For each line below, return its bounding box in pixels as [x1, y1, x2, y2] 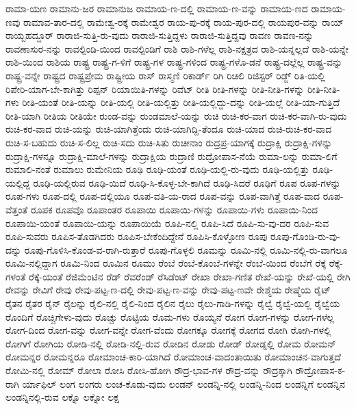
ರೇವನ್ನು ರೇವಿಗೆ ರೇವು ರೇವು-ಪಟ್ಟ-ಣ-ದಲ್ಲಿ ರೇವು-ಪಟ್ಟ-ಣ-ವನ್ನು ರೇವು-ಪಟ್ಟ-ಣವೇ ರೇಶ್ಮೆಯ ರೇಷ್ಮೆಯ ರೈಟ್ [5, 282, 331, 297]
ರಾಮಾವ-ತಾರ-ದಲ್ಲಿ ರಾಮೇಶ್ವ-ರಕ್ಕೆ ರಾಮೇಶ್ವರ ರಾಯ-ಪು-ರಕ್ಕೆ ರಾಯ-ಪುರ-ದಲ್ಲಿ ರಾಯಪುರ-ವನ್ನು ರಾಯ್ [23, 14, 344, 29]
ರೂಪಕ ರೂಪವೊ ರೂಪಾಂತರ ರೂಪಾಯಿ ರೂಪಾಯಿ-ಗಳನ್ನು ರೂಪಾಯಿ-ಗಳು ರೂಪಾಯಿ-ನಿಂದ [31, 202, 318, 216]
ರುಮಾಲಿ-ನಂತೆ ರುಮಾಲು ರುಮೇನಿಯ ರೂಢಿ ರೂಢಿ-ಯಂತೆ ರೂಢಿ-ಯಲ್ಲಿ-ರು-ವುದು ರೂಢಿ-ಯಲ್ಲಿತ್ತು [5, 162, 309, 176]
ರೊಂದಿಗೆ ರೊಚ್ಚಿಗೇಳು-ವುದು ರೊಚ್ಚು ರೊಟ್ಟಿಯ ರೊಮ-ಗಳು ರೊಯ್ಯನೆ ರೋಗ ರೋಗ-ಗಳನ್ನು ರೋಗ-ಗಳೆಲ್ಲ [5, 309, 335, 324]
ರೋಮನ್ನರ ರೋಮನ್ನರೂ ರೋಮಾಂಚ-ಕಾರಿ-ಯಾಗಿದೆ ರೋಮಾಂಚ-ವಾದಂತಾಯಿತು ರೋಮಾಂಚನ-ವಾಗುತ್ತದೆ [5, 349, 341, 364]
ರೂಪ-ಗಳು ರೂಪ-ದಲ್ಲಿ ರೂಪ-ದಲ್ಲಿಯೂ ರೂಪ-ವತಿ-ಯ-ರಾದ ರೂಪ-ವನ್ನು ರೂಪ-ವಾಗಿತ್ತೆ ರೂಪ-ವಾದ [5, 189, 320, 203]
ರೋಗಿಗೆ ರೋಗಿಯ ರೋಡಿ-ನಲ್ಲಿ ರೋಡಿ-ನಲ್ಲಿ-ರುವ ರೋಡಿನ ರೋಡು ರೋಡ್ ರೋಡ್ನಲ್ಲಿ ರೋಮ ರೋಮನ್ [5, 336, 336, 350]
